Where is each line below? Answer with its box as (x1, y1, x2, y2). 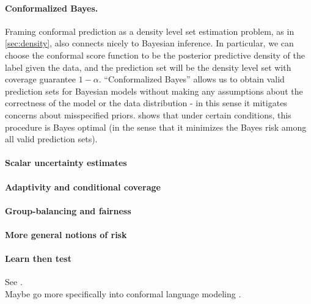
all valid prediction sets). (5, 132, 98, 145)
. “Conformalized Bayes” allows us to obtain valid (98, 73, 285, 85)
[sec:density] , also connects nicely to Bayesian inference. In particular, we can (5, 37, 294, 49)
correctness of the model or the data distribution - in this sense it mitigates (5, 96, 287, 109)
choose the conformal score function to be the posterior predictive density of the (5, 48, 305, 61)
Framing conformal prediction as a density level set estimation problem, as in (5, 24, 295, 37)
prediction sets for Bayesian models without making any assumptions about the (5, 84, 303, 97)
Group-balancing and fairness (5, 204, 131, 217)
